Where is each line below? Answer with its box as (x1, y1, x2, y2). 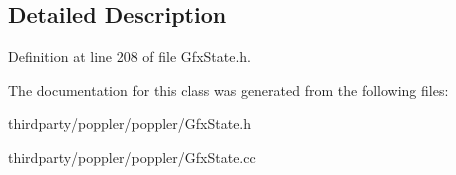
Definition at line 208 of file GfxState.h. (8, 46, 251, 67)
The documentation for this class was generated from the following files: (8, 79, 449, 100)
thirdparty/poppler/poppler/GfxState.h (8, 113, 252, 134)
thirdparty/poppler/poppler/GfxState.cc (8, 146, 256, 167)
